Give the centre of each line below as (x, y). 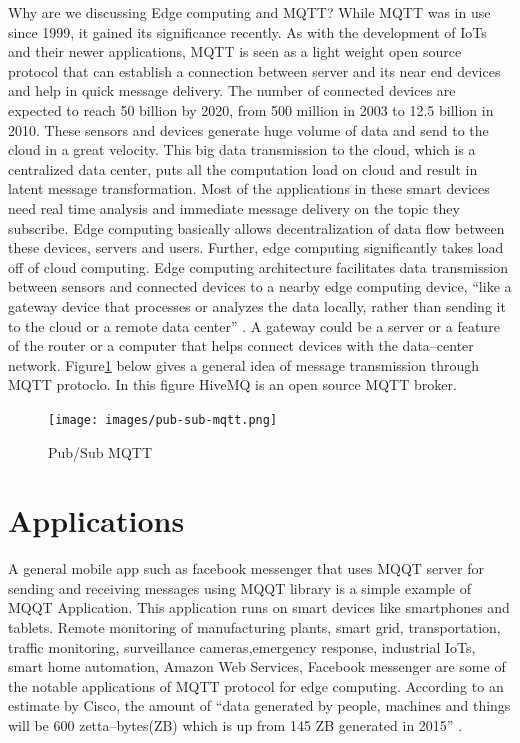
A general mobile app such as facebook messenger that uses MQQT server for (246, 568)
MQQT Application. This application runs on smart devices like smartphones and (259, 607)
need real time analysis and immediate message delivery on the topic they (234, 207)
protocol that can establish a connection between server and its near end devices (254, 70)
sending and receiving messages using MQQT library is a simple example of (240, 587)
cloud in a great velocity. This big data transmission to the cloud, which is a (242, 149)
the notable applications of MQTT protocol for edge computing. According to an (256, 685)
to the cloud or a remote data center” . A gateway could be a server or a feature (254, 325)
